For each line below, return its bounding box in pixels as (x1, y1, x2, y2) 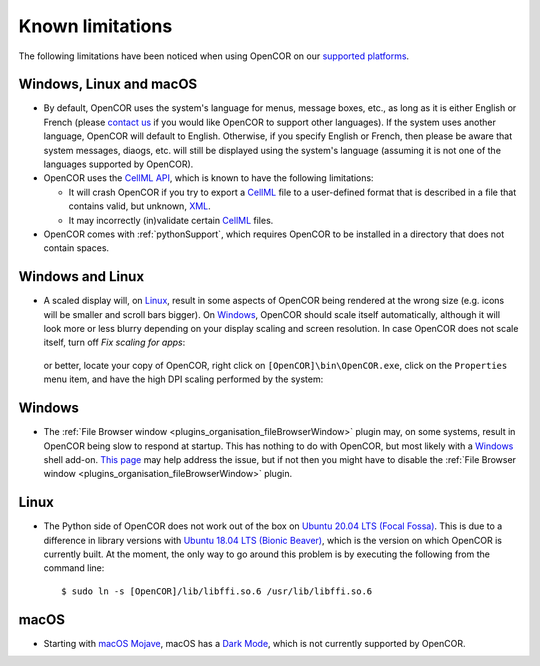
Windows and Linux (18, 268, 145, 285)
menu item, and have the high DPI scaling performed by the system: (43, 373, 324, 385)
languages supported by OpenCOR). (43, 158, 194, 170)
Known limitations (18, 15, 173, 37)
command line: (43, 562, 105, 574)
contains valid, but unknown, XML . (68, 200, 212, 212)
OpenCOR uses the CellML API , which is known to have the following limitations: (43, 172, 374, 184)
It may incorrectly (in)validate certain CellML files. (68, 214, 274, 226)
